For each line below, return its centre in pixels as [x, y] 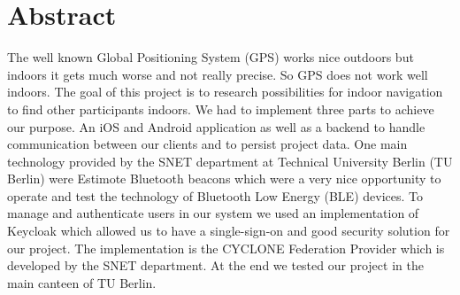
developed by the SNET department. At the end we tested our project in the [215, 265]
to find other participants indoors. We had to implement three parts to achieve [221, 109]
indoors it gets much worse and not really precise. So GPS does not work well [218, 74]
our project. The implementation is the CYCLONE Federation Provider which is [226, 248]
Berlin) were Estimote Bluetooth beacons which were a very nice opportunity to [224, 179]
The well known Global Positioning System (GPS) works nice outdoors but [211, 57]
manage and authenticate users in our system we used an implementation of [213, 213]
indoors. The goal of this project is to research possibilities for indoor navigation [225, 92]
